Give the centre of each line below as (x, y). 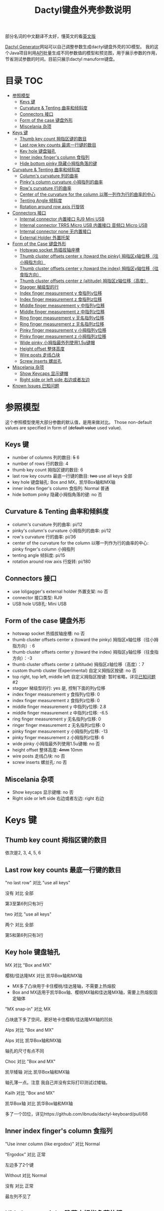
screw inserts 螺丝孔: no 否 (40, 762)
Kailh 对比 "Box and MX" (30, 1093)
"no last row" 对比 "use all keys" (38, 882)
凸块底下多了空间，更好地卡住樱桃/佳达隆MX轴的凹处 (59, 1019)
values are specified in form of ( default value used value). (64, 428)
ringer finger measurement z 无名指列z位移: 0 (59, 725)
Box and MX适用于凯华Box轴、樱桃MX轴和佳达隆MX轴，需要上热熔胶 (83, 992)
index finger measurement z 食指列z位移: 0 (56, 701)
